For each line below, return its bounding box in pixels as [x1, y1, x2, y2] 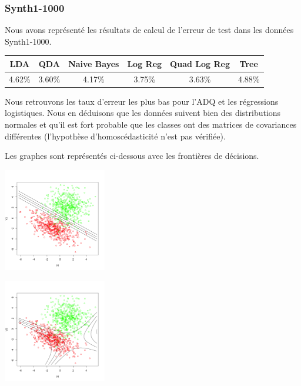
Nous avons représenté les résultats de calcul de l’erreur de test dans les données [5, 24, 294, 36]
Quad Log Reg [170, 57, 230, 69]
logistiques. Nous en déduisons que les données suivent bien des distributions [5, 107, 281, 119]
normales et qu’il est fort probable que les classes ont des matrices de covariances [5, 118, 297, 131]
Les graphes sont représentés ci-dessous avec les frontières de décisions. [5, 149, 259, 162]
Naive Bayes [68, 57, 119, 69]
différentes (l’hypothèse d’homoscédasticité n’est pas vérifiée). [5, 129, 226, 142]
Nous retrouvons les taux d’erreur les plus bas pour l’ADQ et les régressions [5, 95, 279, 107]
